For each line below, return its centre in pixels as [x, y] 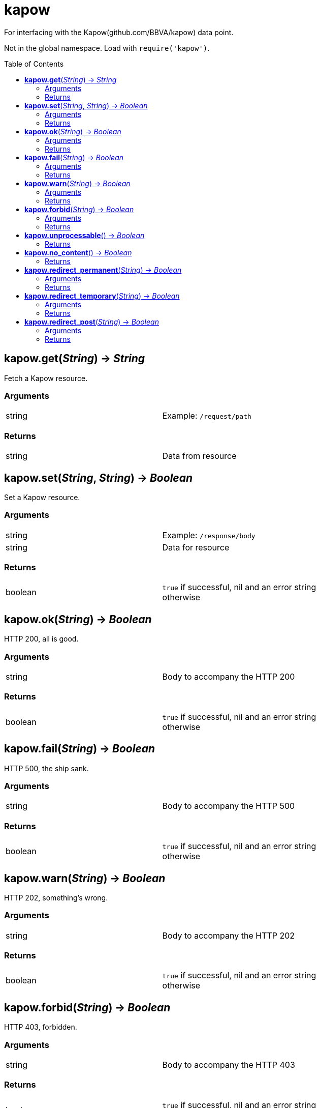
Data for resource [196, 547]
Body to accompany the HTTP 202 [229, 935]
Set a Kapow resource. [42, 497]
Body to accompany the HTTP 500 [229, 806]
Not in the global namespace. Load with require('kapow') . [107, 48]
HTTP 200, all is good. [41, 639]
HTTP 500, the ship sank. [46, 768]
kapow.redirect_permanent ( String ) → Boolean [103, 270]
